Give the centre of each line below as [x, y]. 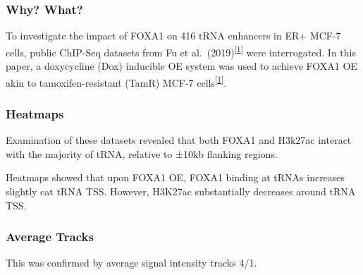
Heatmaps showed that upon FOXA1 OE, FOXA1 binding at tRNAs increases [176, 177]
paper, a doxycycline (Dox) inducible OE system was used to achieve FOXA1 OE [181, 66]
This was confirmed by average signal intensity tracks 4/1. [131, 263]
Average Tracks [50, 237]
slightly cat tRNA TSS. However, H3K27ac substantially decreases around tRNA [181, 191]
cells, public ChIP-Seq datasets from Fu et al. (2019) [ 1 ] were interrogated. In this [181, 51]
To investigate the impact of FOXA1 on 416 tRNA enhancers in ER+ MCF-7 [173, 36]
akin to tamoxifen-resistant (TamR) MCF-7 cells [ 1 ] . [116, 81]
